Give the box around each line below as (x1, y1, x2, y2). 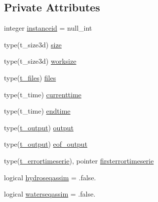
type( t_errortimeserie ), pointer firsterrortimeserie (4, 155, 154, 165)
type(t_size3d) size (4, 39, 62, 49)
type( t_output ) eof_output (4, 139, 87, 149)
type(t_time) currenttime (4, 89, 81, 99)
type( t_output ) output (4, 122, 74, 132)
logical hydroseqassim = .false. (4, 172, 96, 182)
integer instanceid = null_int (4, 23, 92, 33)
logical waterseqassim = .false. (4, 189, 96, 199)
